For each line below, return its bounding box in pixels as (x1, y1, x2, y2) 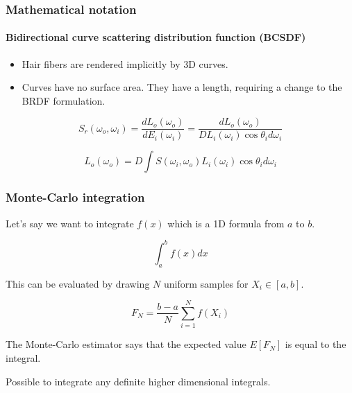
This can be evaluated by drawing (6, 276, 150, 290)
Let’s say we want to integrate (6, 216, 134, 230)
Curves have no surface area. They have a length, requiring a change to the (22, 80, 342, 94)
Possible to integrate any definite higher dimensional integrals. (6, 374, 271, 388)
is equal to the (285, 337, 346, 351)
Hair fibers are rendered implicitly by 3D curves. (22, 56, 228, 71)
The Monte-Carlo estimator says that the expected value (6, 337, 246, 351)
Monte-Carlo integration (6, 189, 145, 206)
